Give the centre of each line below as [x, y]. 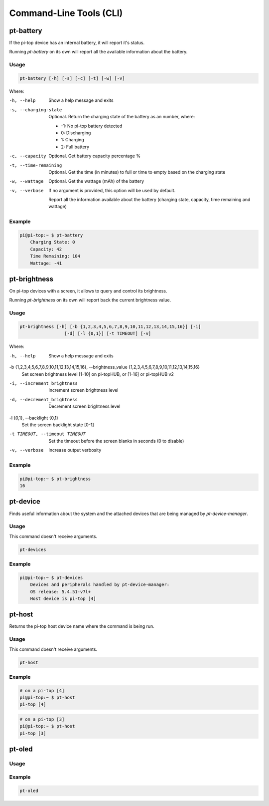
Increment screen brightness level [83, 390]
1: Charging [72, 140]
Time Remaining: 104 [55, 256]
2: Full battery [75, 147]
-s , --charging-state [36, 110]
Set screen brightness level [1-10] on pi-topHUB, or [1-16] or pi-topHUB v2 [98, 374]
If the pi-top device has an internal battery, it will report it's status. [77, 43]
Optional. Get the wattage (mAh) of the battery [96, 181]
